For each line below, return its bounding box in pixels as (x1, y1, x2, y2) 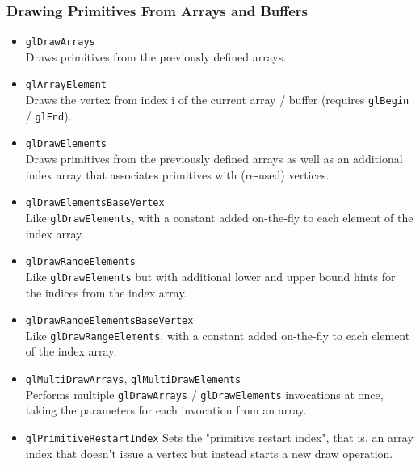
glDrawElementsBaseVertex (25, 197, 165, 209)
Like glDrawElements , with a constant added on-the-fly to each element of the (25, 208, 414, 225)
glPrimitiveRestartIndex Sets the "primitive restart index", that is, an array (25, 428, 414, 445)
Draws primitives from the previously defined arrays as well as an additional (25, 150, 403, 167)
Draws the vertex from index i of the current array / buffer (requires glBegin (25, 91, 409, 108)
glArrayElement (25, 79, 107, 91)
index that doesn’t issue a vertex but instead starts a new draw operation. (25, 444, 393, 461)
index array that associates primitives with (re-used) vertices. (25, 166, 330, 183)
